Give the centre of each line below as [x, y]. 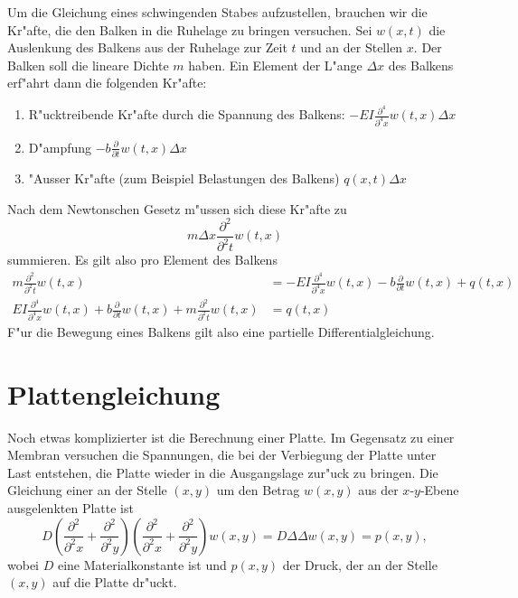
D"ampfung [60, 147]
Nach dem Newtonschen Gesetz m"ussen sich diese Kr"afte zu [177, 208]
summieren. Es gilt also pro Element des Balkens [142, 260]
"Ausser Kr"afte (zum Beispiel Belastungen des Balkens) [184, 178]
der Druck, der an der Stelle [360, 564]
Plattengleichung [114, 393]
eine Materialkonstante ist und [142, 564]
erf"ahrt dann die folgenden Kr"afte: [107, 83]
